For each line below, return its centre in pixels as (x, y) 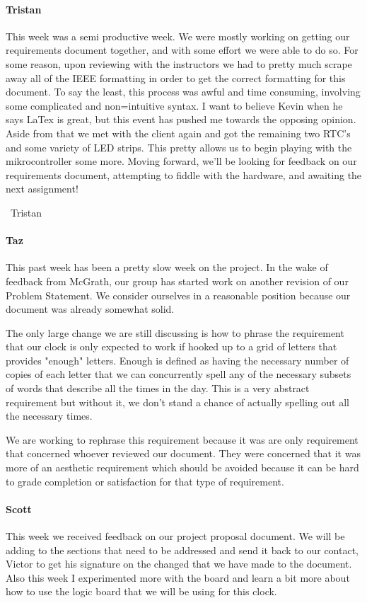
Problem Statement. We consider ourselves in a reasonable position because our (178, 295)
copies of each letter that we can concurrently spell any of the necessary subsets (179, 374)
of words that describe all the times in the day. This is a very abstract (158, 388)
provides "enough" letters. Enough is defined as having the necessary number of (177, 360)
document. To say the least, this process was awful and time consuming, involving (183, 92)
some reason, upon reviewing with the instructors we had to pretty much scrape (179, 63)
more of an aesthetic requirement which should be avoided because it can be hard (182, 467)
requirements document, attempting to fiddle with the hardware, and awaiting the (184, 174)
